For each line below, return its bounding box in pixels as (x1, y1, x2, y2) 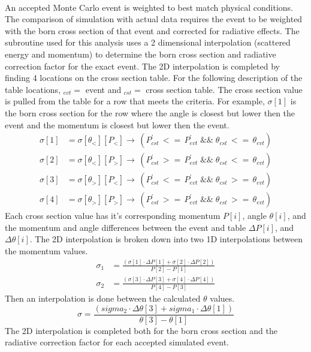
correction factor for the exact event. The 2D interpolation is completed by (5, 59, 280, 72)
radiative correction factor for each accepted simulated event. (5, 336, 229, 348)
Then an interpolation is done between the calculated (5, 291, 201, 304)
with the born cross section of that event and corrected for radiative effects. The (5, 24, 300, 37)
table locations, (5, 83, 61, 95)
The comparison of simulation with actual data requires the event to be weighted (5, 13, 303, 25)
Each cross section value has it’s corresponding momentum (5, 209, 221, 222)
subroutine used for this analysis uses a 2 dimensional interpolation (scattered (5, 36, 291, 49)
